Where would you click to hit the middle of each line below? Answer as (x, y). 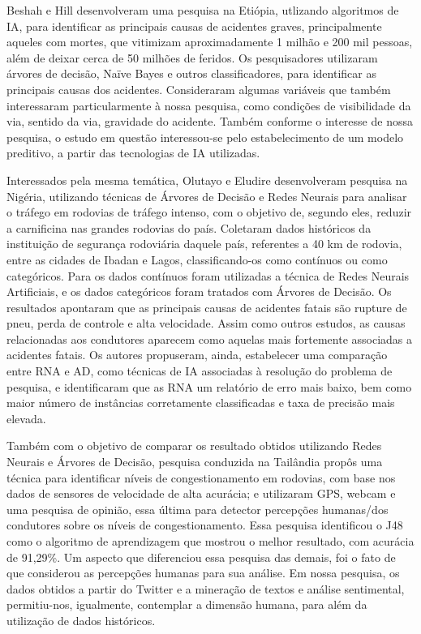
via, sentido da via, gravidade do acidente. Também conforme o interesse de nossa (210, 121)
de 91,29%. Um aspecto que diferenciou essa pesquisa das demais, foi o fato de (201, 557)
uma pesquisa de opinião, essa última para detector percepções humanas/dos (198, 509)
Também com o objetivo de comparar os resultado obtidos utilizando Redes (194, 446)
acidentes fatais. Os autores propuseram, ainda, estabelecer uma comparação (197, 355)
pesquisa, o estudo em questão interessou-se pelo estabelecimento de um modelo (205, 137)
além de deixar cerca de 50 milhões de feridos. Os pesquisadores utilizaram (192, 57)
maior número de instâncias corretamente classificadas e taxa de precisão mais (201, 403)
